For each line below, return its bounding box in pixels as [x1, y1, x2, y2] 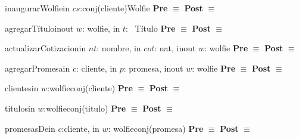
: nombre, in [96, 42, 141, 54]
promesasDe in [5, 122, 55, 134]
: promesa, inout [123, 61, 183, 74]
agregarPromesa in [5, 61, 70, 74]
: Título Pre [126, 21, 176, 34]
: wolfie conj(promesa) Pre [108, 122, 204, 134]
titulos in [5, 101, 35, 114]
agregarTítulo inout [5, 21, 74, 34]
